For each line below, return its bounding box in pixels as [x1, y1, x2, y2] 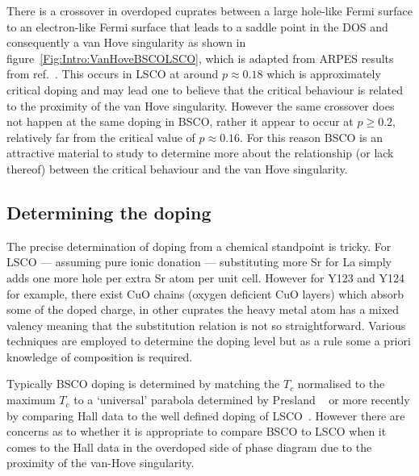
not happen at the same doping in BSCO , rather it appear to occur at [6, 113, 354, 130]
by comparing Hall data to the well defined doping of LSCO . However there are [6, 407, 405, 424]
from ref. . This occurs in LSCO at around [6, 65, 219, 82]
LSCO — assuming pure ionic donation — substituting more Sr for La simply [6, 253, 392, 270]
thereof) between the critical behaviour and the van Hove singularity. [6, 160, 348, 177]
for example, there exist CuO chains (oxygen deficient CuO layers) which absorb [6, 285, 404, 302]
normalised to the [297, 375, 385, 392]
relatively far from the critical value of [6, 128, 195, 145]
